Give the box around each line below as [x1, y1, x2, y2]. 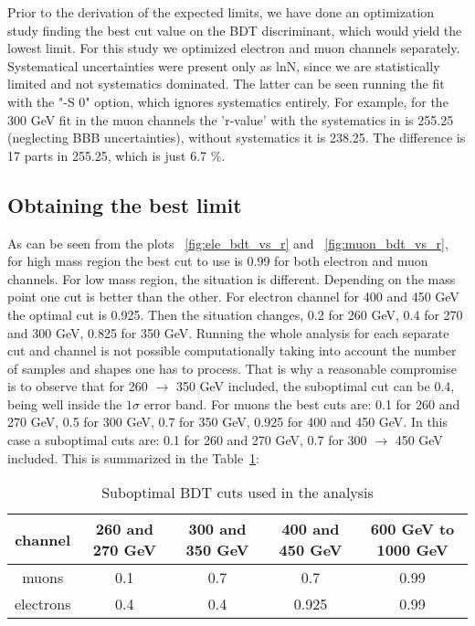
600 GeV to [370, 518, 455, 540]
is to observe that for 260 [7, 377, 148, 396]
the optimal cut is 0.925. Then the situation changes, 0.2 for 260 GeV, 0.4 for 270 [7, 304, 463, 324]
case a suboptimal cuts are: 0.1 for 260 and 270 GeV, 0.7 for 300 [7, 430, 367, 450]
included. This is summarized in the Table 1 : [7, 448, 260, 467]
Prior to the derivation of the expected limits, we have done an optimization [7, 3, 435, 21]
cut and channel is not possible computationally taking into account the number [7, 341, 457, 360]
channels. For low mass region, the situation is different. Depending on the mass [7, 269, 456, 288]
